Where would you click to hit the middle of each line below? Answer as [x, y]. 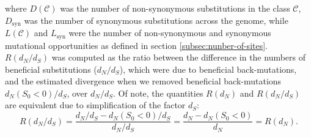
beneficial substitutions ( [51, 69]
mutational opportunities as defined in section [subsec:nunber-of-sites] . [137, 45]
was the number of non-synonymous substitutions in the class [175, 8]
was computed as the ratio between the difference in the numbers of [179, 57]
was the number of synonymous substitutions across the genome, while [156, 20]
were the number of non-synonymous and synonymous [170, 33]
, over [77, 93]
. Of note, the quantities [158, 93]
